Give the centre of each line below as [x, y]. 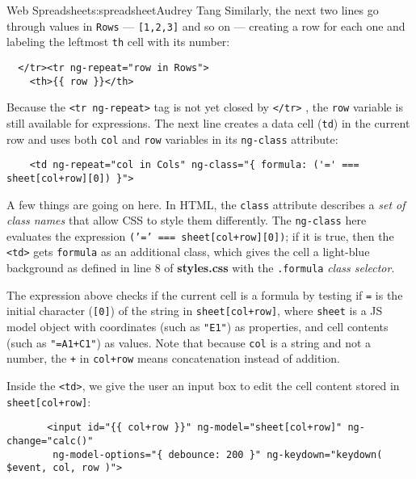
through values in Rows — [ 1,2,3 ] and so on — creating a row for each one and [206, 25]
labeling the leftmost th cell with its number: [118, 42]
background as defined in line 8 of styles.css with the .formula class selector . [201, 268]
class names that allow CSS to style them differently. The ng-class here [187, 220]
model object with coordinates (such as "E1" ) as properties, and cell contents [197, 327]
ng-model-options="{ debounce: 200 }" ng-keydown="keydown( [218, 454]
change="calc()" [50, 441]
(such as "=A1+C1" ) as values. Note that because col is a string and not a [189, 342]
